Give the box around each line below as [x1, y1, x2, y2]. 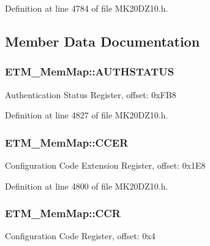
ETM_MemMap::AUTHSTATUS [5, 64, 174, 79]
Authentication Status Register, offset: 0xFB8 [5, 88, 176, 101]
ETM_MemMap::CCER [5, 134, 129, 150]
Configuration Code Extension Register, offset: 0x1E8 [5, 159, 206, 171]
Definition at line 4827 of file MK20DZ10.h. [5, 109, 168, 121]
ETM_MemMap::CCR [5, 206, 121, 221]
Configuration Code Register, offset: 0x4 [5, 229, 156, 242]
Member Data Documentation [5, 31, 200, 50]
